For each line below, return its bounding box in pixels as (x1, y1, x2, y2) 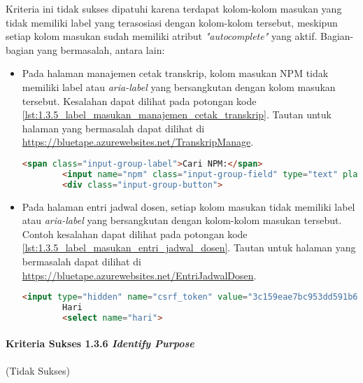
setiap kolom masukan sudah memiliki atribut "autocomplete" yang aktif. (6, 29, 318, 43)
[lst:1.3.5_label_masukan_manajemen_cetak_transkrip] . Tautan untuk (22, 107, 332, 122)
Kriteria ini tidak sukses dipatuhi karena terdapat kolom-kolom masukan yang (6, 1, 342, 15)
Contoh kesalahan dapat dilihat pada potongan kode (22, 226, 248, 241)
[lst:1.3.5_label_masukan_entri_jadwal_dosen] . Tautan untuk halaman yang (22, 240, 356, 255)
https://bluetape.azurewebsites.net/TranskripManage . (22, 134, 254, 149)
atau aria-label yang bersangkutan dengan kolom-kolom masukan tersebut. (22, 213, 342, 228)
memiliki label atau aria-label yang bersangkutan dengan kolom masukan (22, 79, 336, 94)
